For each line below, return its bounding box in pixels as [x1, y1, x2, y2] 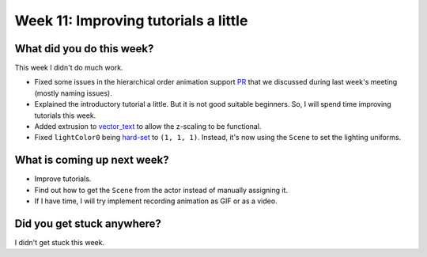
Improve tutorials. [34, 174, 92, 183]
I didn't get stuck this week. [14, 238, 105, 247]
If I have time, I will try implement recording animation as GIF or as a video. [34, 196, 278, 206]
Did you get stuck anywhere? [14, 217, 162, 230]
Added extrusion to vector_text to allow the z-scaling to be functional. [34, 122, 262, 131]
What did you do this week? [14, 42, 154, 55]
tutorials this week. [34, 111, 96, 120]
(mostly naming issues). [34, 88, 112, 98]
